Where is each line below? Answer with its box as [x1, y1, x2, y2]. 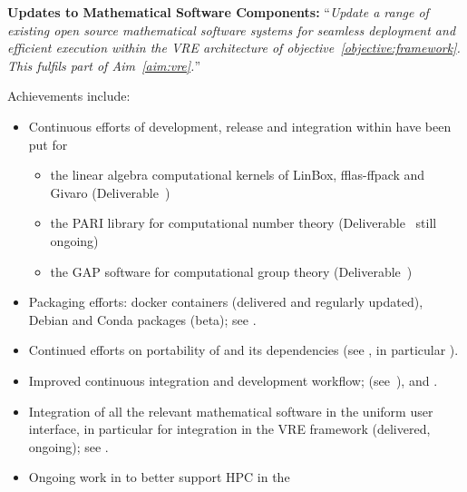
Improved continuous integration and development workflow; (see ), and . [28, 370, 438, 389]
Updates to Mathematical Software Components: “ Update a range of [7, 3, 429, 21]
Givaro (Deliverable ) [50, 182, 170, 202]
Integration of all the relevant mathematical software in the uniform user [28, 401, 433, 420]
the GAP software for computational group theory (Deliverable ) [50, 261, 413, 280]
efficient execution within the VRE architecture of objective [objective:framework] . [7, 38, 461, 57]
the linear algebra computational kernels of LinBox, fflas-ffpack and [50, 165, 425, 184]
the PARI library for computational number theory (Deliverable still [50, 213, 437, 232]
